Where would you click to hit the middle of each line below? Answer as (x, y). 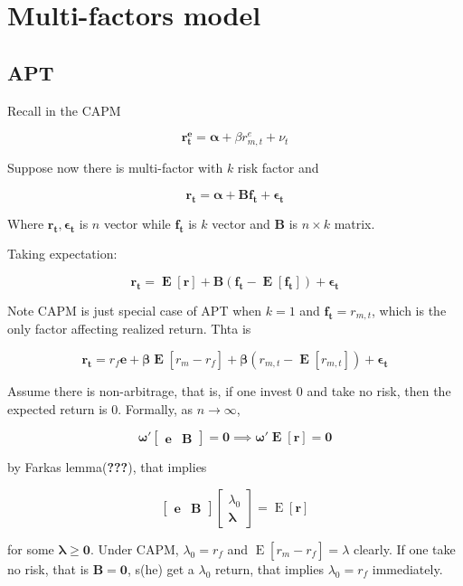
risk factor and (278, 168)
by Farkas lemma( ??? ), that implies (107, 467)
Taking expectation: (62, 254)
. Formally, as (156, 408)
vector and (241, 223)
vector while (137, 223)
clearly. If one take (404, 548)
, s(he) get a (161, 568)
